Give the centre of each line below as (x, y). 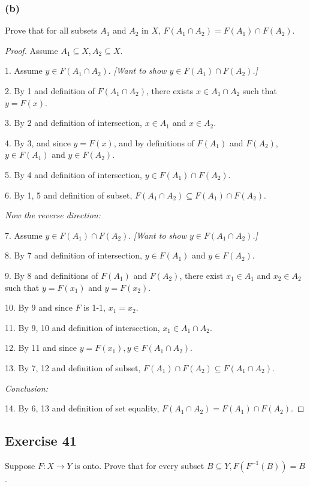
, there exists (170, 91)
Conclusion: (26, 388)
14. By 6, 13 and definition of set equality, (82, 408)
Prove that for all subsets (51, 30)
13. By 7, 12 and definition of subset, (73, 367)
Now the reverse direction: (53, 215)
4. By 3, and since (38, 142)
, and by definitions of (154, 142)
